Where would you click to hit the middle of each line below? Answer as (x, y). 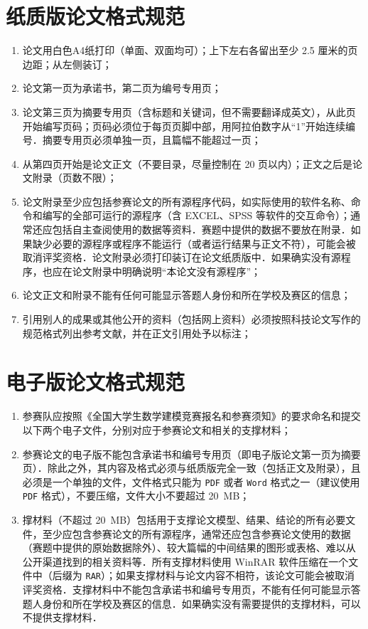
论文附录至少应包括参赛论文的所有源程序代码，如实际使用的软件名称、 (186, 201)
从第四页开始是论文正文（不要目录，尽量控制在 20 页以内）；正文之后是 (188, 163)
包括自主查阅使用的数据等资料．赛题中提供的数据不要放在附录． (201, 229)
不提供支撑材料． (62, 617)
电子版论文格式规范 (96, 382)
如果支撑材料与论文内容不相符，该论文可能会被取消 (235, 575)
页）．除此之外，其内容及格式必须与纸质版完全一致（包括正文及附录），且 (191, 468)
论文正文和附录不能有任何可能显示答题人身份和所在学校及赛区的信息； (186, 295)
